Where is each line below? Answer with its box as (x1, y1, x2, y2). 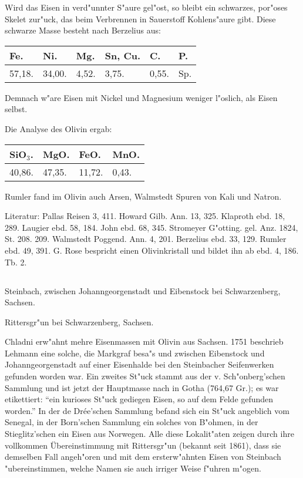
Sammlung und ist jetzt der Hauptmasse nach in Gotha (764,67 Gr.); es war (5, 381, 279, 393)
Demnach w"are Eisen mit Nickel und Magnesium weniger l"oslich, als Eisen (5, 91, 278, 103)
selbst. (5, 103, 28, 115)
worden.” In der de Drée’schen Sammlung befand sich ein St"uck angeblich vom (5, 404, 289, 416)
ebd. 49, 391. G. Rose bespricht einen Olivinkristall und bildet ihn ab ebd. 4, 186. (5, 244, 299, 256)
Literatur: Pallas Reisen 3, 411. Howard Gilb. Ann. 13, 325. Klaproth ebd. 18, (5, 210, 285, 222)
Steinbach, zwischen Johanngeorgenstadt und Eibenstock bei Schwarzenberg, (5, 284, 281, 297)
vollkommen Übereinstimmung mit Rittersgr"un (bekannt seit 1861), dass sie (5, 439, 281, 451)
